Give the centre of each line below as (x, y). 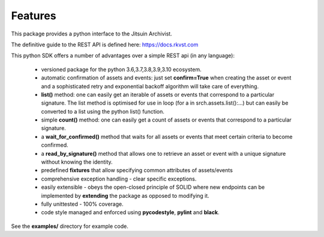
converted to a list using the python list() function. (103, 111)
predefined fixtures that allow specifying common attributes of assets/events (137, 170)
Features (34, 16)
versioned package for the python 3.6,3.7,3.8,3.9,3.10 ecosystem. (121, 69)
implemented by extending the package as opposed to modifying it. (125, 195)
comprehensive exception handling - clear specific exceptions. (119, 179)
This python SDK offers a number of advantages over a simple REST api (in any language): (123, 56)
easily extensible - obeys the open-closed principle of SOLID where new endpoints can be (153, 187)
